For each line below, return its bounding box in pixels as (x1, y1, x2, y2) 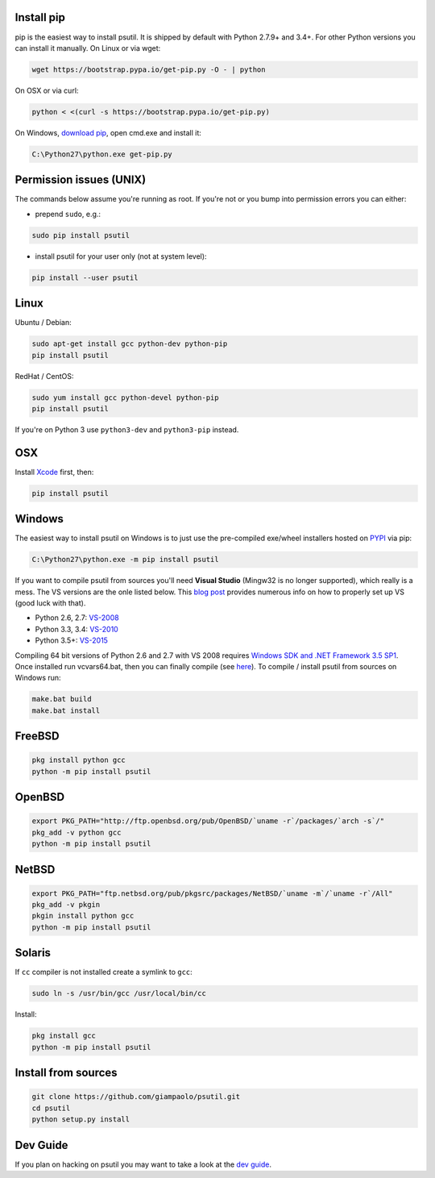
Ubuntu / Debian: (14, 318, 72, 327)
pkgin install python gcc (31, 911, 135, 921)
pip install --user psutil (31, 273, 139, 282)
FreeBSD (14, 730, 60, 743)
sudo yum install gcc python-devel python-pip (31, 393, 219, 402)
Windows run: (14, 673, 61, 683)
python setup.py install (31, 1115, 130, 1124)
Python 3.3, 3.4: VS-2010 (35, 624, 118, 634)
